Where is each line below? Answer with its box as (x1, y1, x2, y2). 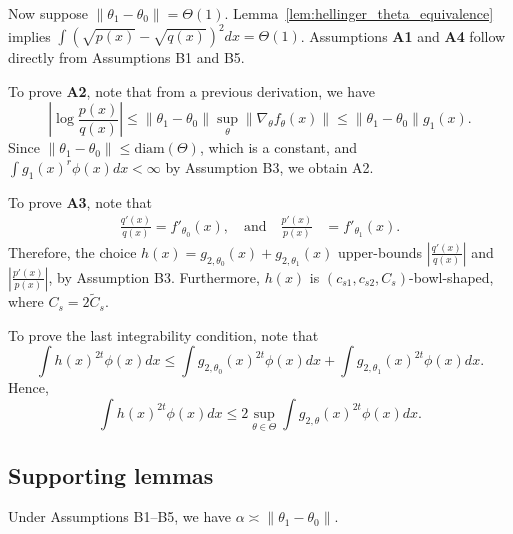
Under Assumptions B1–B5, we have (8, 506, 232, 527)
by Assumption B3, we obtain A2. (165, 156, 374, 177)
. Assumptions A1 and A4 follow (300, 25, 506, 46)
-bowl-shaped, (408, 266, 494, 287)
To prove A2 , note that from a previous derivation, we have (8, 80, 375, 101)
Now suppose (8, 3, 88, 23)
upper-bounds (337, 241, 423, 262)
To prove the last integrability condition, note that (8, 324, 319, 345)
